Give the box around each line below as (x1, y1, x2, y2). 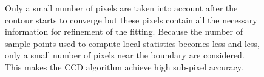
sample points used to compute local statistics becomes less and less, (5, 37, 260, 49)
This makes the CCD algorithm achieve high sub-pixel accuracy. (5, 60, 243, 73)
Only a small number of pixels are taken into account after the (5, 2, 238, 14)
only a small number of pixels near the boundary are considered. (5, 49, 245, 61)
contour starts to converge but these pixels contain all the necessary (5, 13, 257, 26)
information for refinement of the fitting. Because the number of (5, 25, 243, 38)
